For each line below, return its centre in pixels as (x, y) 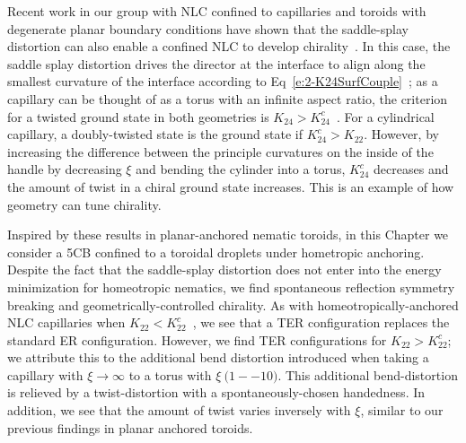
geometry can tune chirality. (84, 204)
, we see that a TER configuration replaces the (321, 322)
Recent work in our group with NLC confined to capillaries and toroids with (217, 11)
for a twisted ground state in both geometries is (138, 116)
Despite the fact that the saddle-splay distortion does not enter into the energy (224, 269)
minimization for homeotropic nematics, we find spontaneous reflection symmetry (231, 287)
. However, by (401, 134)
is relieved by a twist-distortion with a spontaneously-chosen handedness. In (216, 392)
